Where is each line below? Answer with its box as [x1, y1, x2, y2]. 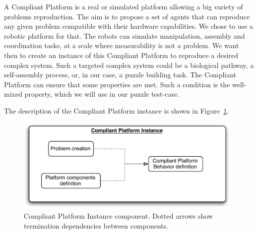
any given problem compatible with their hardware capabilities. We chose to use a [4, 21, 254, 31]
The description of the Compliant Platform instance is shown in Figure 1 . [4, 105, 229, 116]
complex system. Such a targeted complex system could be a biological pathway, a [4, 59, 254, 70]
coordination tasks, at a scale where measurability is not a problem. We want [4, 40, 239, 51]
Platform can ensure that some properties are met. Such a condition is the [4, 79, 230, 89]
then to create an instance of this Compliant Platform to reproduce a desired [4, 50, 238, 60]
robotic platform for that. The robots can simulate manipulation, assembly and [4, 30, 245, 41]
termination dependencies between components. [24, 220, 169, 231]
